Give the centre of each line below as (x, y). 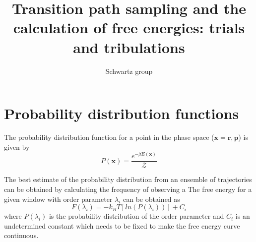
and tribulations (129, 47)
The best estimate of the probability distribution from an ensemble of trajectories (128, 179)
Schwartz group (129, 71)
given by (17, 147)
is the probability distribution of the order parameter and (136, 216)
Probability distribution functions (122, 113)
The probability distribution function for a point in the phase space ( (109, 137)
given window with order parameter (58, 199)
